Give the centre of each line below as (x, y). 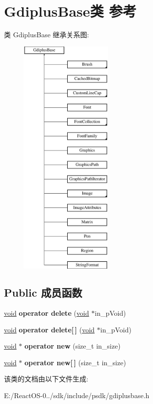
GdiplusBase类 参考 (70, 11)
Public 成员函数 (43, 292)
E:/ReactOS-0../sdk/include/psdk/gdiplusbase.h (77, 395)
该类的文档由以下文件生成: (46, 379)
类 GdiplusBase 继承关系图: (47, 35)
